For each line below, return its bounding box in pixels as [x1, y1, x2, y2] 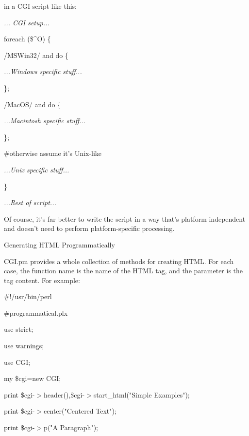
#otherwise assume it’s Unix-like [4, 148, 101, 158]
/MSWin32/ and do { [4, 50, 69, 60]
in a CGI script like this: [4, 1, 77, 11]
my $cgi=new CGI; [4, 373, 61, 383]
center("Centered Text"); [44, 406, 116, 416]
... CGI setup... [4, 17, 50, 27]
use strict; [4, 324, 33, 334]
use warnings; [4, 341, 44, 351]
